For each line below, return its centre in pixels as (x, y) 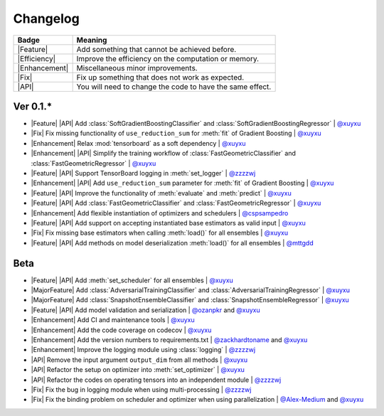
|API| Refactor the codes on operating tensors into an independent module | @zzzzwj (156, 380)
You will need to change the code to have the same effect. (174, 87)
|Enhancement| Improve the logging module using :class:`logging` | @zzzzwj (143, 350)
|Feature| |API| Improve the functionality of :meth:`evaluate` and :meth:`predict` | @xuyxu (161, 193)
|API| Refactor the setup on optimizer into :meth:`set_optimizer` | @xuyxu (138, 370)
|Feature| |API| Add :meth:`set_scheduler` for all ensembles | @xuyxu (132, 280)
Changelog (46, 18)
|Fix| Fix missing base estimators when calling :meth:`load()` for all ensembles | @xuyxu (159, 233)
